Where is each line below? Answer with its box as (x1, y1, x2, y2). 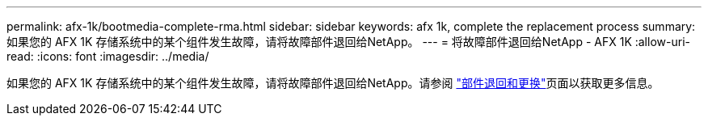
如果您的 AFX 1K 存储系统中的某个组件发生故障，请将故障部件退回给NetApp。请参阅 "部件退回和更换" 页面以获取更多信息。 (6, 76, 660, 90)
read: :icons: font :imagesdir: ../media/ (6, 49, 209, 63)
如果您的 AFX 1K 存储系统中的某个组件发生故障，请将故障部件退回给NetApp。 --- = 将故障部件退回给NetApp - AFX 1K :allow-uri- (6, 35, 690, 48)
